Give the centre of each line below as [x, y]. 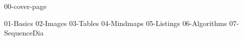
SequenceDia [24, 33]
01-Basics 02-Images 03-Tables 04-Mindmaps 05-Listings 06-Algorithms [116, 23]
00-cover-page [25, 6]
